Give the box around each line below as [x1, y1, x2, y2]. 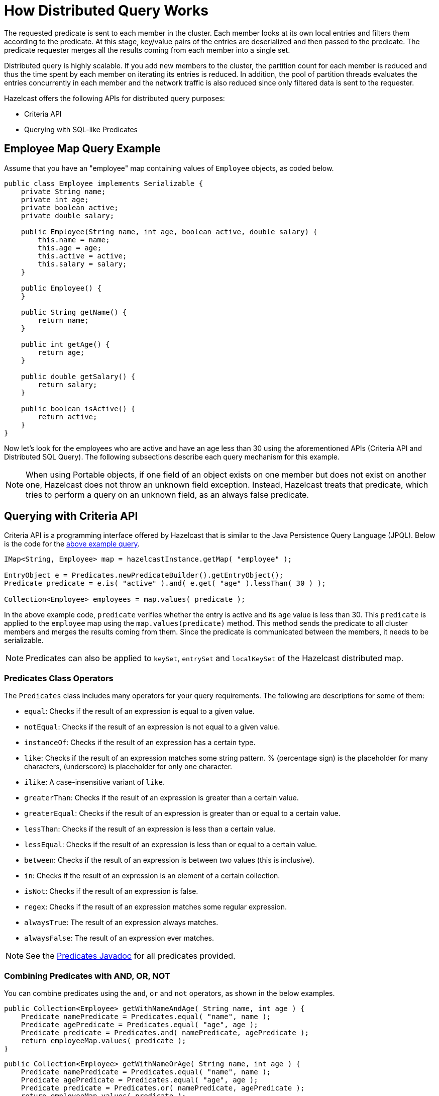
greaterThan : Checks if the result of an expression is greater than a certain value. [24, 793, 299, 802]
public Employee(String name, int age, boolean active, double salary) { [21, 227, 317, 236]
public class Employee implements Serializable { [4, 179, 203, 188]
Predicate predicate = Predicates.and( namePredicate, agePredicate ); [21, 1028, 309, 1037]
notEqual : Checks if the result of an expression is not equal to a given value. [24, 722, 280, 732]
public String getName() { [21, 308, 127, 316]
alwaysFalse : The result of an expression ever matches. [24, 934, 214, 943]
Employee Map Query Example [4, 142, 161, 155]
